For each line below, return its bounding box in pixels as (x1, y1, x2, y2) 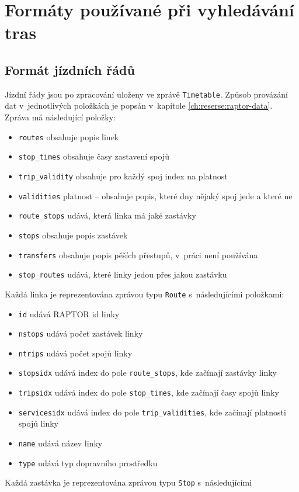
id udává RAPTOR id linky (18, 307, 120, 320)
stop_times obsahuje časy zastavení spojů (18, 150, 169, 162)
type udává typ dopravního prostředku (18, 456, 158, 469)
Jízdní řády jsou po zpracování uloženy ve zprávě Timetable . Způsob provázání (5, 88, 288, 100)
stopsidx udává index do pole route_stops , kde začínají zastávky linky (18, 366, 277, 379)
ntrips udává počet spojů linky (18, 347, 133, 359)
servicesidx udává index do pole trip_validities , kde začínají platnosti (18, 406, 286, 418)
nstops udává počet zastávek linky (18, 327, 143, 339)
